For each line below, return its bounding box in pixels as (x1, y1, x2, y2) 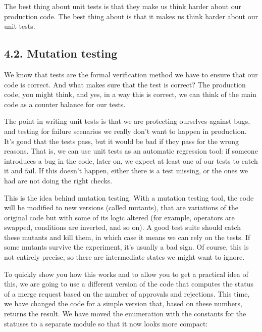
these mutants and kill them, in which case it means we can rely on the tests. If (4, 231, 250, 242)
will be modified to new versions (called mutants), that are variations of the (4, 202, 238, 213)
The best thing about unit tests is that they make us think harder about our (4, 1, 241, 11)
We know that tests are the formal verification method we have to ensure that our (4, 69, 258, 79)
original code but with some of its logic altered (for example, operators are (4, 212, 235, 222)
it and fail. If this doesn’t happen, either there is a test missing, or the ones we (4, 165, 248, 176)
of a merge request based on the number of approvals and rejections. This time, (4, 288, 250, 299)
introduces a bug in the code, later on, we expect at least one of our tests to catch (4, 155, 258, 166)
